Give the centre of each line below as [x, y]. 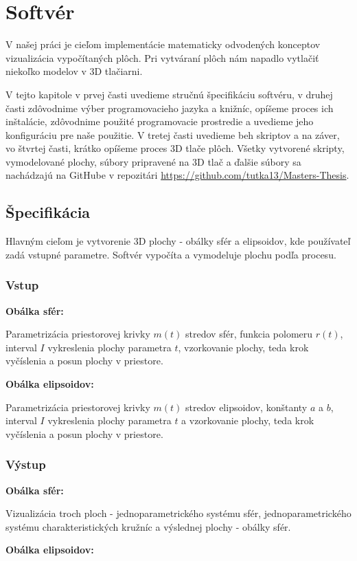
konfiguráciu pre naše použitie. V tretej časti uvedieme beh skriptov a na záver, [173, 134]
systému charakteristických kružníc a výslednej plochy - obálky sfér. [148, 526]
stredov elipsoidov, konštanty [246, 407]
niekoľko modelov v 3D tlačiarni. [74, 71]
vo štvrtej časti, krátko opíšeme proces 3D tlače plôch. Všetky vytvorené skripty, [175, 148]
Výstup [26, 464]
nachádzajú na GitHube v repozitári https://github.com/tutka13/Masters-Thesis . [177, 175]
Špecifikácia [48, 212]
